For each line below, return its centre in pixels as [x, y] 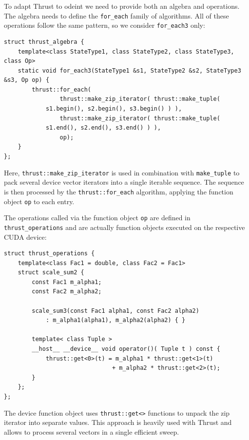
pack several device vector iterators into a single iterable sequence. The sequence [124, 182]
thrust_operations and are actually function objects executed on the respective [124, 227]
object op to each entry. [39, 201]
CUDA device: [25, 237]
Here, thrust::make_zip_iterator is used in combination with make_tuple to [122, 172]
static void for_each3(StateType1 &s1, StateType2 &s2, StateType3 [129, 70]
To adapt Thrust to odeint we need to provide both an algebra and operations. [122, 6]
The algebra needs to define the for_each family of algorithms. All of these [116, 15]
